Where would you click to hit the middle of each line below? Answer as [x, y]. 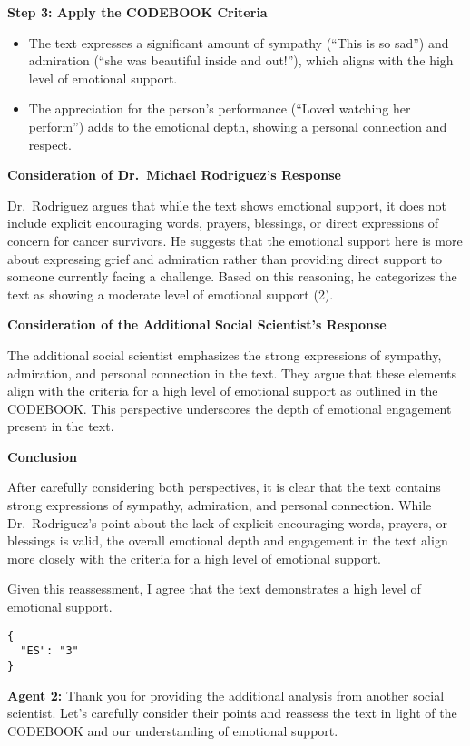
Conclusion [43, 456]
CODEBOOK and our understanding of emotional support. [173, 730]
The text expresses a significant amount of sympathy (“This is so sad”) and [239, 42]
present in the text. [61, 426]
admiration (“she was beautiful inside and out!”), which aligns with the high [241, 60]
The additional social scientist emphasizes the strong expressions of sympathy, [225, 354]
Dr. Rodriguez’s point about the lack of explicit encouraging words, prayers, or [228, 522]
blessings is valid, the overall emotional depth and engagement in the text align [228, 540]
